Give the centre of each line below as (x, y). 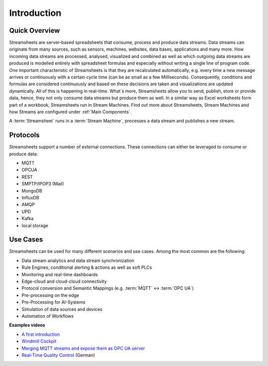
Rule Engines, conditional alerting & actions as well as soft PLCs (87, 267)
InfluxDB (30, 198)
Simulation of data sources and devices (62, 309)
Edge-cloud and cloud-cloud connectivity (64, 281)
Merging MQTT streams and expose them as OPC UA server (83, 348)
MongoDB (32, 190)
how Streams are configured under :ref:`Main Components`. (70, 112)
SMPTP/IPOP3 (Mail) (43, 184)
